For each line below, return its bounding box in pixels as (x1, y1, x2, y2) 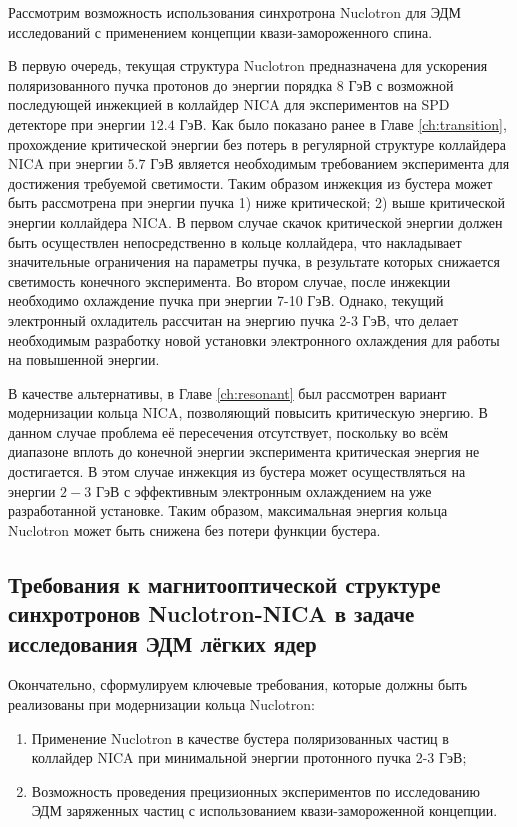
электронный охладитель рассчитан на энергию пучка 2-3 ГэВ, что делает (8, 309, 459, 330)
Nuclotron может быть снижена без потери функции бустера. (8, 519, 381, 540)
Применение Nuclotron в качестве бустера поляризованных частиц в (31, 727, 449, 748)
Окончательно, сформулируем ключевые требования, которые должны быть (8, 674, 468, 695)
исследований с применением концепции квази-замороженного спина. (8, 21, 433, 42)
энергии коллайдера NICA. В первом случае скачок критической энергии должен (8, 211, 503, 232)
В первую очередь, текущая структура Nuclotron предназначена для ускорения (8, 55, 488, 76)
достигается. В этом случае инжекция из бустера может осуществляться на (8, 461, 466, 482)
